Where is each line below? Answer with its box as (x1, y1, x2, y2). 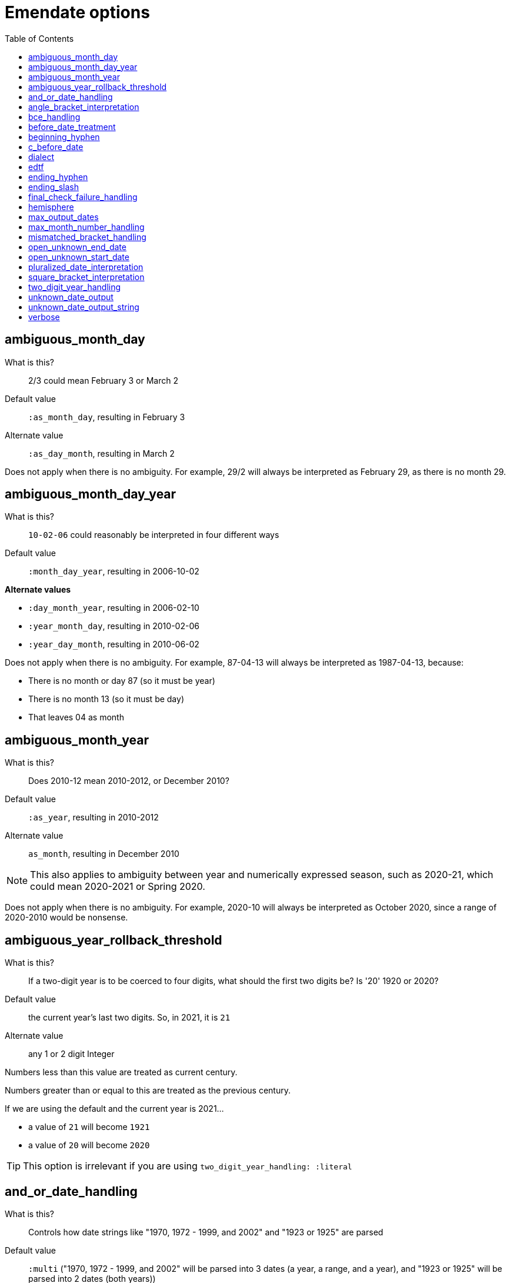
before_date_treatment (28, 121, 116, 132)
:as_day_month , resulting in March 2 (28, 448, 175, 458)
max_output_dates (28, 211, 99, 222)
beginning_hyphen (28, 131, 100, 142)
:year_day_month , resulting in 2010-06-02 (28, 639, 199, 650)
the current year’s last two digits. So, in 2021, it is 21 (28, 1012, 231, 1023)
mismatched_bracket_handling (28, 231, 146, 242)
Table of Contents (5, 33, 74, 44)
